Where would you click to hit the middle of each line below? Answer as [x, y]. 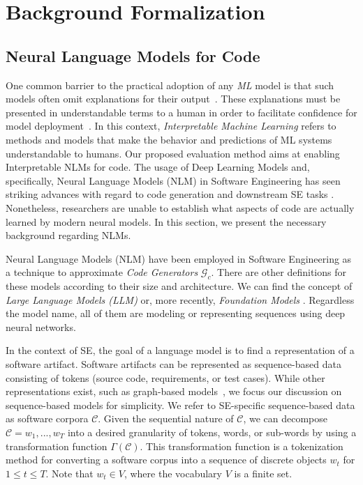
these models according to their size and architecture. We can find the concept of [179, 286]
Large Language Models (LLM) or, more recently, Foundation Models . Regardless [180, 299]
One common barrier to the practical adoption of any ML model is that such [170, 85]
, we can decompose [286, 418]
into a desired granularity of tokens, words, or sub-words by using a [212, 432]
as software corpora [47, 418]
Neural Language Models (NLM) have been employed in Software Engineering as [179, 258]
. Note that [69, 473]
